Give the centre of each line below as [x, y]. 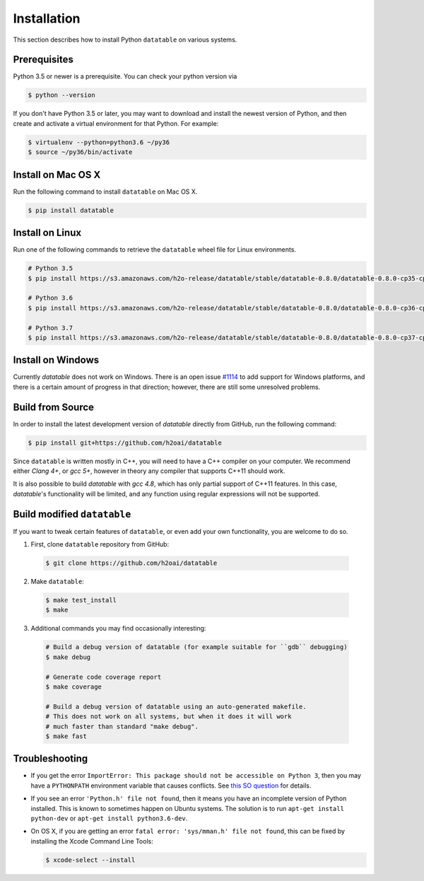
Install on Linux [47, 233]
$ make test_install [81, 600]
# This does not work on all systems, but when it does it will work [169, 717]
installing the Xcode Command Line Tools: [92, 841]
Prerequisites [43, 60]
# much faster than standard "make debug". [122, 726]
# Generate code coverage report [104, 677]
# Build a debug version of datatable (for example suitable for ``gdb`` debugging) [196, 647]
